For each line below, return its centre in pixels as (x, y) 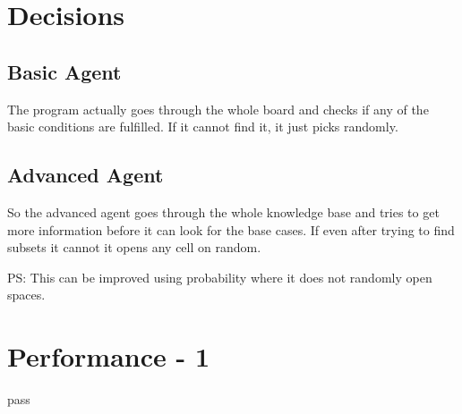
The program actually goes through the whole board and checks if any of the (218, 109)
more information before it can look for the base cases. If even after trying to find (231, 229)
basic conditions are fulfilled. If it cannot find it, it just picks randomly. (203, 127)
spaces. (26, 295)
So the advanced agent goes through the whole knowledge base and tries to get (223, 211)
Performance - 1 (109, 356)
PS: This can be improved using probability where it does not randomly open (220, 277)
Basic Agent (64, 71)
